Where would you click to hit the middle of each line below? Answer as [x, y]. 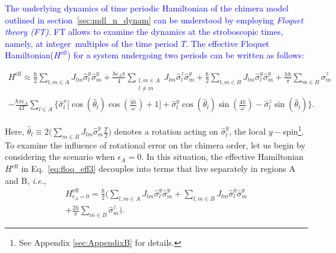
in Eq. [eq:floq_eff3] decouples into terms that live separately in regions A [158, 169]
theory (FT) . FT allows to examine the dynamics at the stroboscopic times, [144, 32]
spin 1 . [293, 130]
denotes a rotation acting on [166, 131]
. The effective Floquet [228, 43]
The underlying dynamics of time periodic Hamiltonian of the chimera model [147, 8]
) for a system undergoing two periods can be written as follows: [186, 55]
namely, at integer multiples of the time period [92, 43]
